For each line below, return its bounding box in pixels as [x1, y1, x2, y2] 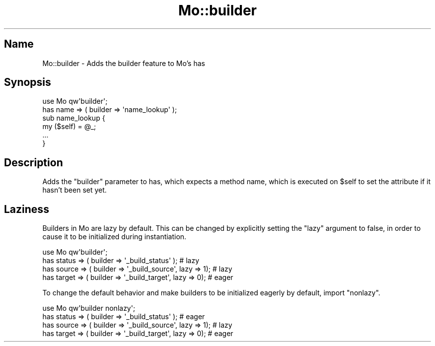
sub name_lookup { [42, 114, 105, 123]
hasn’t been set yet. [42, 186, 107, 195]
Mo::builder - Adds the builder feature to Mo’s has [42, 59, 205, 68]
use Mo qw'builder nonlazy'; [42, 304, 136, 313]
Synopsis [4, 76, 51, 89]
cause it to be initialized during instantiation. [42, 232, 187, 241]
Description [4, 156, 63, 169]
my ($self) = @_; [42, 122, 96, 131]
